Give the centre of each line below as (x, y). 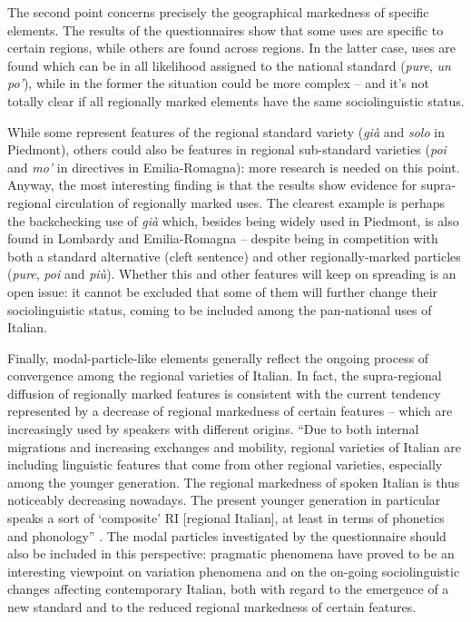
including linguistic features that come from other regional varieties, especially (225, 464)
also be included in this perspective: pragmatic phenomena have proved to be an (231, 553)
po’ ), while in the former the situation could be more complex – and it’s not (219, 83)
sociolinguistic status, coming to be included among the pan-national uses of (220, 309)
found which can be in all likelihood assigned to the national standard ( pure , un (229, 65)
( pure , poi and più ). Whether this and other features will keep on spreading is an (232, 274)
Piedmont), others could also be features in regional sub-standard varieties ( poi (227, 149)
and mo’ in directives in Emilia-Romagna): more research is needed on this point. (234, 167)
